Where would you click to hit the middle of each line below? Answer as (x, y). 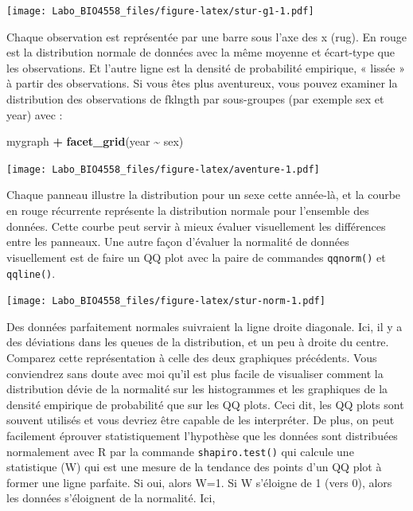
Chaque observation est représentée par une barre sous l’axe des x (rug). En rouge (207, 36)
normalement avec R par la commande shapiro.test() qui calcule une (180, 451)
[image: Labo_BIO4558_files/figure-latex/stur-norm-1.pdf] (166, 301)
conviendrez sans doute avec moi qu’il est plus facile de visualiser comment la (195, 373)
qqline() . (31, 273)
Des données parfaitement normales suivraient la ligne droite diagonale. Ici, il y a (205, 326)
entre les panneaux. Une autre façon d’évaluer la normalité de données (178, 242)
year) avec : (35, 114)
